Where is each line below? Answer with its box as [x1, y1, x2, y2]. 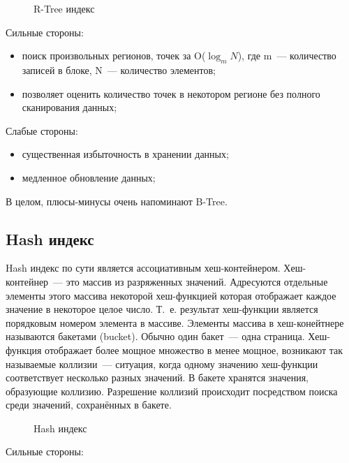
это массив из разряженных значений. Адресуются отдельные [66, 274, 328, 288]
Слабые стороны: [6, 123, 78, 138]
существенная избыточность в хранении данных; [22, 147, 229, 161]
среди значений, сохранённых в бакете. [6, 397, 172, 412]
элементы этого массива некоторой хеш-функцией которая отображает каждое [6, 288, 336, 302]
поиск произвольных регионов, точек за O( [22, 48, 206, 63]
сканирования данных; [22, 100, 117, 115]
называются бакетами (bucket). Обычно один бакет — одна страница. [6, 329, 305, 344]
